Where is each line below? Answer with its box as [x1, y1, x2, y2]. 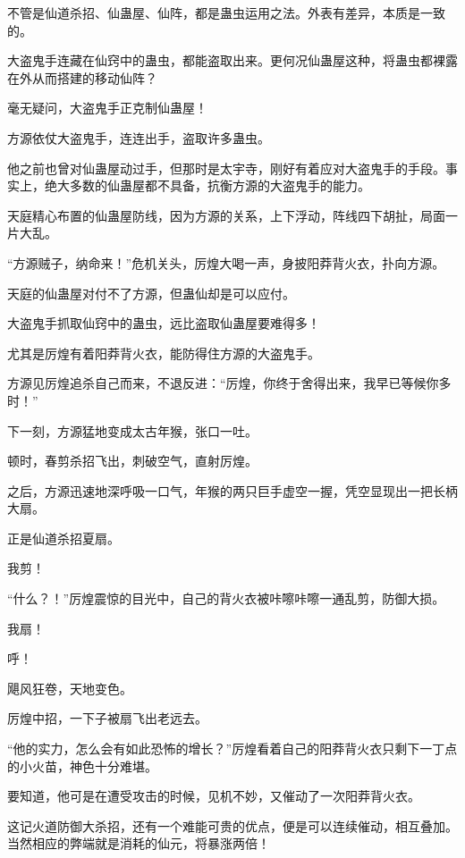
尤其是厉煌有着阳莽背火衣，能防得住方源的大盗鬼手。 [7, 343, 320, 362]
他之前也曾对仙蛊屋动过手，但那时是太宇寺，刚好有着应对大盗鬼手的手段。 [7, 158, 445, 177]
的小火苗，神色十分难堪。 [7, 756, 157, 775]
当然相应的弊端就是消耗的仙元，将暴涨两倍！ [7, 834, 270, 853]
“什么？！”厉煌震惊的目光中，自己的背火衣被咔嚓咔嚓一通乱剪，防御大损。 [7, 589, 445, 608]
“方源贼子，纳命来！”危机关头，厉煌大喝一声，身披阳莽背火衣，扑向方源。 [7, 253, 445, 272]
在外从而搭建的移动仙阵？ [7, 68, 157, 87]
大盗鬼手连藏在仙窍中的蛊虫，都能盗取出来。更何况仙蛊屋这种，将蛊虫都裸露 [7, 51, 458, 70]
